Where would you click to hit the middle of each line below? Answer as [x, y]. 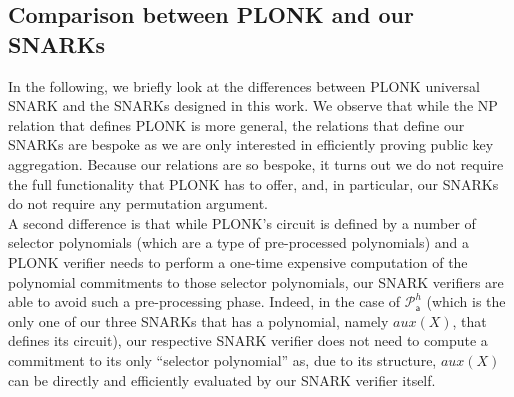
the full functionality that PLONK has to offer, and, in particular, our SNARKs [253, 183]
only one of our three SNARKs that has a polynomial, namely [198, 320]
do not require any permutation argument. [138, 203]
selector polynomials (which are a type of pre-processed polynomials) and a [238, 242]
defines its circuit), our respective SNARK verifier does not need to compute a [248, 340]
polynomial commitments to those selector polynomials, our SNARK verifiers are [256, 281]
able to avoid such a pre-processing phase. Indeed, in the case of [204, 301]
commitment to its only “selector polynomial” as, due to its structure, [222, 359]
